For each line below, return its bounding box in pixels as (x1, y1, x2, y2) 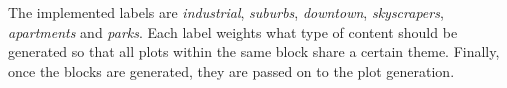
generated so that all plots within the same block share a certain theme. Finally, (8, 41, 500, 62)
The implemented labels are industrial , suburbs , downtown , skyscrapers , (8, 2, 444, 22)
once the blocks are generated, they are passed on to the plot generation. (8, 60, 455, 81)
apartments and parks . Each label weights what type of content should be (8, 21, 458, 42)
